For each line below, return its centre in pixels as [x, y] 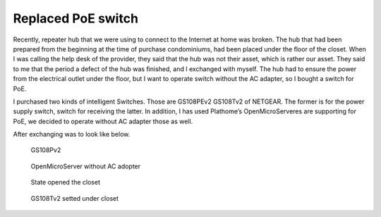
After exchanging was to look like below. [72, 135]
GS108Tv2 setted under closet [75, 198]
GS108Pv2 [46, 150]
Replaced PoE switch [76, 18]
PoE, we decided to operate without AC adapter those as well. [103, 121]
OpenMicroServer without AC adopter [86, 166]
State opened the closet [65, 182]
